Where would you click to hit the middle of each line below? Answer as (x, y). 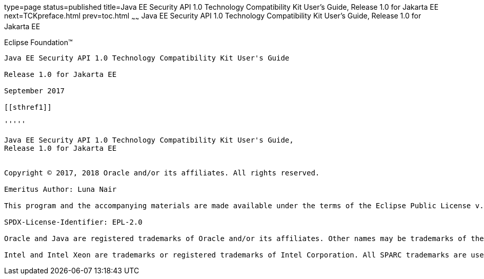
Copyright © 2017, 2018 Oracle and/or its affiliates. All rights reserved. (162, 173)
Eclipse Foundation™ (38, 42)
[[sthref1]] (28, 107)
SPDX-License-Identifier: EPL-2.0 (73, 222)
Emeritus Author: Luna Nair (60, 189)
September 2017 (35, 91)
